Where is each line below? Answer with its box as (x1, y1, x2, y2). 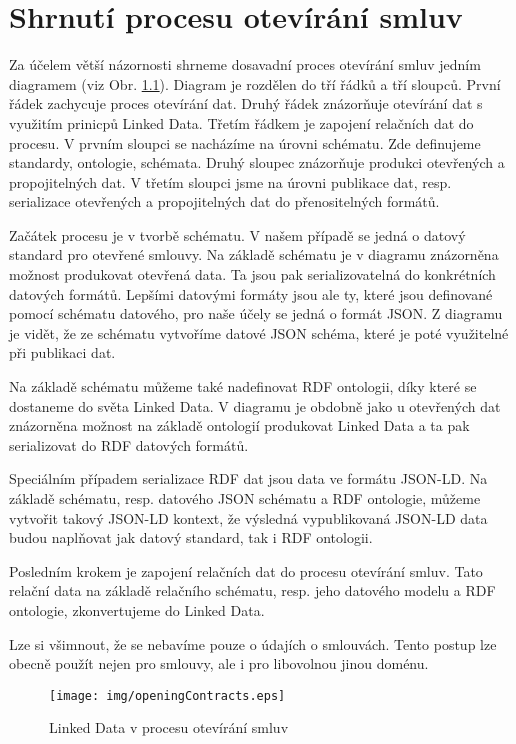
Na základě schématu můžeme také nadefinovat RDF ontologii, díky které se (9, 376, 477, 397)
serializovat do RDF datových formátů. (9, 434, 249, 455)
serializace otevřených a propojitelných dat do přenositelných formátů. (9, 191, 440, 212)
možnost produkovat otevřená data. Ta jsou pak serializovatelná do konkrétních (9, 264, 496, 285)
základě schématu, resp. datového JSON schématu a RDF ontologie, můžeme (9, 488, 481, 508)
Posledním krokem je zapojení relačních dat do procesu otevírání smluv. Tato (9, 560, 483, 581)
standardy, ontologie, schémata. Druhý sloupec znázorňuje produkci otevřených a (9, 152, 505, 173)
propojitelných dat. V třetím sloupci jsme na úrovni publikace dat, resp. (9, 171, 452, 192)
